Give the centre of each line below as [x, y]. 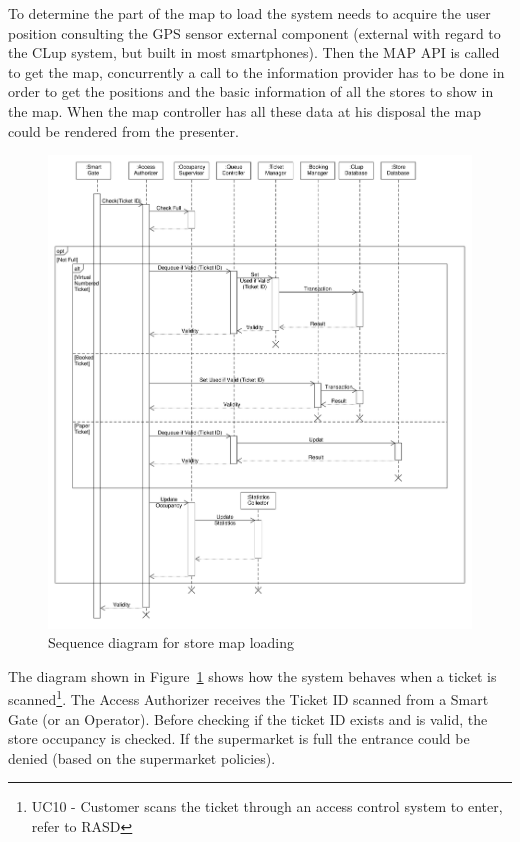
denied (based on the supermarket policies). [142, 757]
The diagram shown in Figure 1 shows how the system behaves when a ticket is [252, 675]
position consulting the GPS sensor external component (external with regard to [254, 32]
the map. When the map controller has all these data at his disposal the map [244, 110]
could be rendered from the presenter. [123, 130]
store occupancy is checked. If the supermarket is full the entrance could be [239, 738]
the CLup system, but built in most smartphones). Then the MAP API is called [254, 52]
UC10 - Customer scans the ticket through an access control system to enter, [267, 806]
